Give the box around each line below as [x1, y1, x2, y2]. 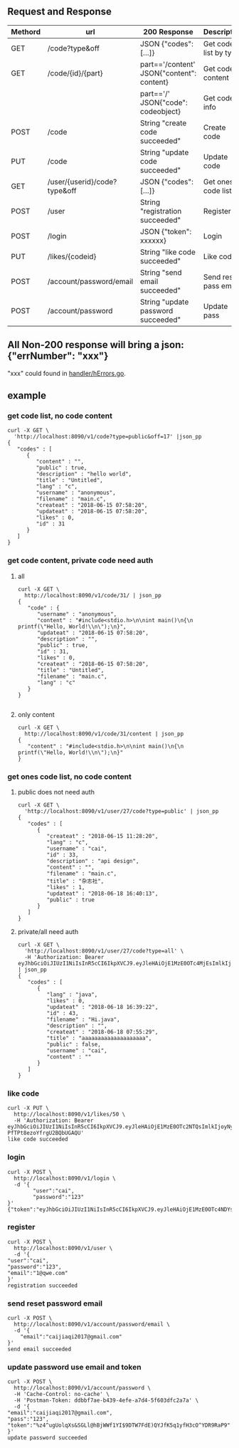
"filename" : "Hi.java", [46, 1016, 120, 1023]
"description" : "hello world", [36, 471, 132, 478]
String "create [139, 117, 187, 127]
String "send [139, 267, 183, 277]
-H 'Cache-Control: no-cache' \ [14, 1391, 110, 1398]
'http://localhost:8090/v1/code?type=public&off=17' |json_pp [14, 434, 202, 441]
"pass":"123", [7, 1416, 50, 1423]
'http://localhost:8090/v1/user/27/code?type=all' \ [24, 947, 184, 955]
